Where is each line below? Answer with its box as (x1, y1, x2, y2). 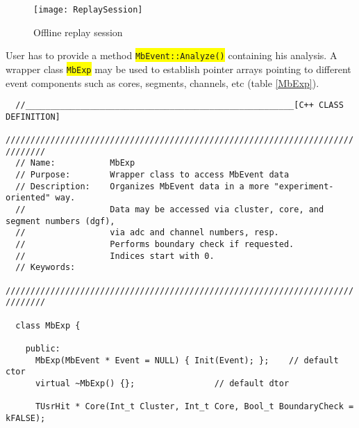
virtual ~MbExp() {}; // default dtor (35, 378, 290, 388)
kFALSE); (6, 413, 46, 423)
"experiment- (274, 181, 334, 191)
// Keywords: (15, 262, 76, 273)
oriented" (6, 193, 51, 203)
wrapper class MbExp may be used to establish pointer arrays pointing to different (6, 61, 351, 76)
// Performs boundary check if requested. (15, 239, 294, 250)
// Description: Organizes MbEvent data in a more (15, 181, 269, 191)
